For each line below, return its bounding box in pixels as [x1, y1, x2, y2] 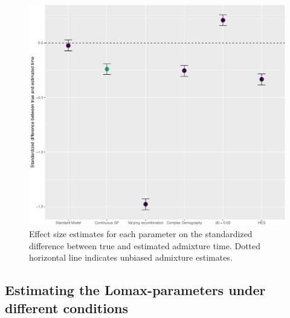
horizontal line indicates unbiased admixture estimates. [29, 251, 233, 264]
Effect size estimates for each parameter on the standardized [29, 227, 253, 240]
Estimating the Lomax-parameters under [5, 281, 266, 299]
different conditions [5, 298, 128, 317]
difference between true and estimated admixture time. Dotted [29, 239, 261, 252]
